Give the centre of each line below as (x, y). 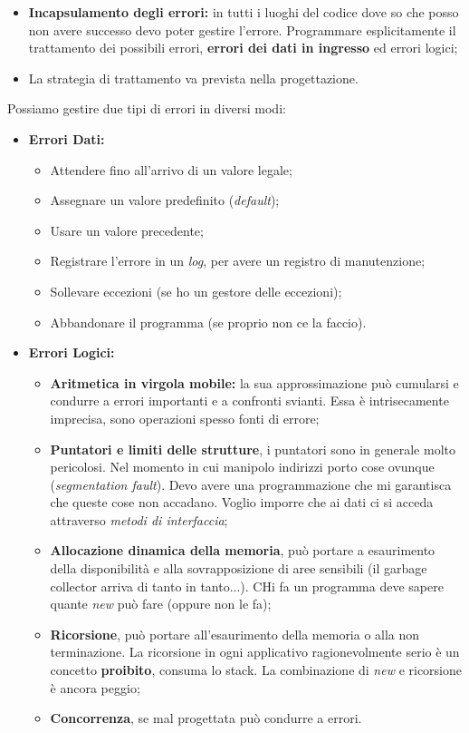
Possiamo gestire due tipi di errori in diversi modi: (147, 108)
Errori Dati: (67, 138)
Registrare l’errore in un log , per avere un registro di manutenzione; (238, 261)
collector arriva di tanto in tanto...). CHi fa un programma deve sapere (247, 586)
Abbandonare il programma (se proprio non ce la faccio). (208, 322)
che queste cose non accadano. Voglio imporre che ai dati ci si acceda (242, 502)
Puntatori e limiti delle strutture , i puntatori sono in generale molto (253, 449)
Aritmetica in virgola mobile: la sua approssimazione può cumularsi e (254, 382)
